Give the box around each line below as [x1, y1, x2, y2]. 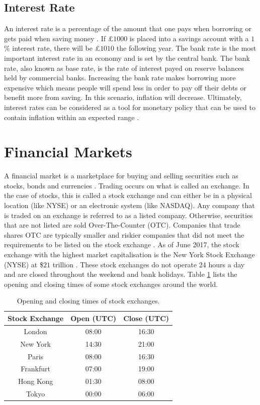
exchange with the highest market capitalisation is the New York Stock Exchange [4, 249, 255, 260]
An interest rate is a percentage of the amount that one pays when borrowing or [4, 23, 252, 34]
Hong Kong [18, 376, 53, 386]
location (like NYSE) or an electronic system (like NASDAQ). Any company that [4, 200, 255, 211]
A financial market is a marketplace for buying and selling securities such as [4, 170, 238, 181]
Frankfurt [21, 363, 50, 374]
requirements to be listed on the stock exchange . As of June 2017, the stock [4, 239, 239, 250]
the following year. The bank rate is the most [116, 43, 256, 53]
